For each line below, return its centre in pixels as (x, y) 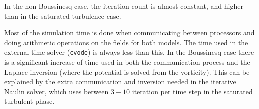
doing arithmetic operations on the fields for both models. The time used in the (126, 42)
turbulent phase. (29, 101)
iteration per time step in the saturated (192, 91)
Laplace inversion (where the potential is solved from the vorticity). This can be (127, 71)
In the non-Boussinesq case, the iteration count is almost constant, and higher (124, 6)
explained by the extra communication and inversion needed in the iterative (120, 81)
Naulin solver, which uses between (56, 91)
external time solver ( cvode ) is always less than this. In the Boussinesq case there (129, 52)
